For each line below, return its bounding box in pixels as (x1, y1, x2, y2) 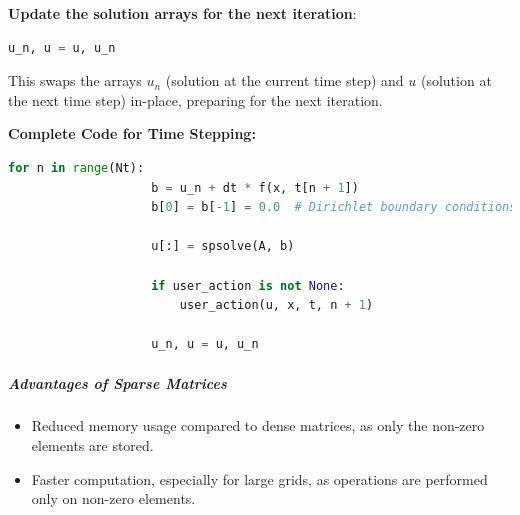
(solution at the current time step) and (165, 70, 404, 91)
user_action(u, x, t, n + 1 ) (179, 298, 374, 313)
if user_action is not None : (151, 278, 345, 293)
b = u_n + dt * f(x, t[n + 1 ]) (151, 180, 359, 195)
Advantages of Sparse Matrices (8, 372, 227, 393)
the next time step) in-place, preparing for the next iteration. (8, 89, 383, 110)
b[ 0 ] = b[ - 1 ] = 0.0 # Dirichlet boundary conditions (151, 200, 517, 215)
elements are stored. (31, 435, 154, 456)
